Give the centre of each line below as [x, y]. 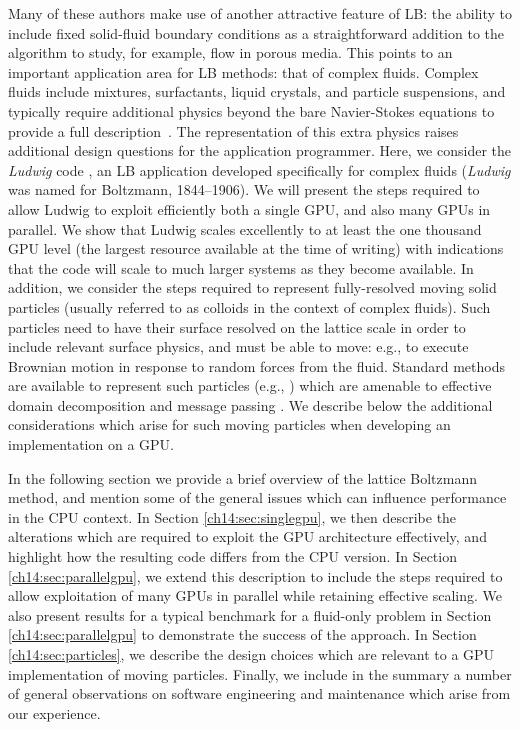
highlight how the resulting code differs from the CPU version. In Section [232, 556]
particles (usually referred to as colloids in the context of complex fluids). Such [249, 306]
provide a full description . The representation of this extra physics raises [233, 130]
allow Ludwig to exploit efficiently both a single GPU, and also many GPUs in [249, 208]
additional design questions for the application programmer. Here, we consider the [260, 150]
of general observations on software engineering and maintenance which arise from [259, 693]
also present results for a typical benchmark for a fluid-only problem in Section [250, 614]
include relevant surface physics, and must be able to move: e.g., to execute [238, 346]
